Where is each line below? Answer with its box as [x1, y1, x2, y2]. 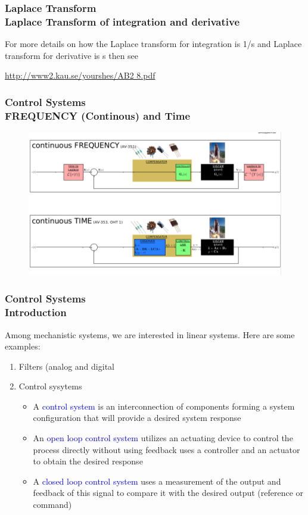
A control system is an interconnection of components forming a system [33, 399, 295, 412]
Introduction [5, 305, 67, 320]
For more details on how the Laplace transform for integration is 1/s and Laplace [5, 38, 302, 50]
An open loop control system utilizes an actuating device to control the [33, 432, 293, 444]
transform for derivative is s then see [5, 49, 139, 61]
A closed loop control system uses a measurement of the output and [33, 475, 281, 487]
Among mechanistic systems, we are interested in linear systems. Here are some [5, 328, 295, 341]
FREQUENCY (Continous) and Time [5, 108, 191, 123]
